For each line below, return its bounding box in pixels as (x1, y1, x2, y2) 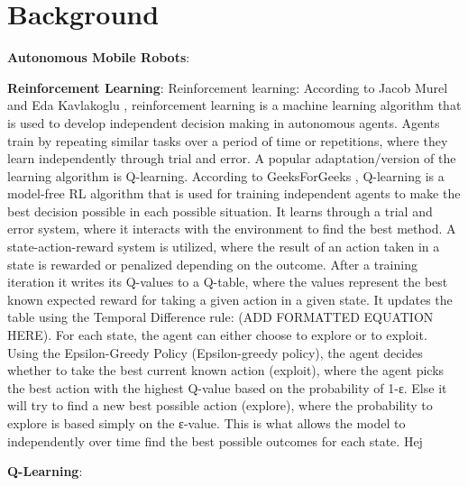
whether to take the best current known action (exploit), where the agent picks (7, 361, 445, 380)
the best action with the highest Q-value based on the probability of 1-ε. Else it (7, 378, 447, 397)
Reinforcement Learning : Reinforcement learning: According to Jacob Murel (7, 78, 448, 96)
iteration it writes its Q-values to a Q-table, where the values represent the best (7, 272, 448, 291)
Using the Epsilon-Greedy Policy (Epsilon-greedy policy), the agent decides (7, 343, 423, 362)
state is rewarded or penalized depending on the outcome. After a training (7, 254, 418, 273)
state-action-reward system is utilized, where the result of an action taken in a (7, 237, 440, 256)
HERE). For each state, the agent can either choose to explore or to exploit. (7, 326, 427, 344)
